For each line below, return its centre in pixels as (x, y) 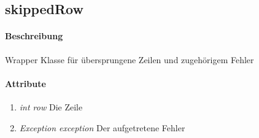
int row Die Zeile (51, 106)
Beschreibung (34, 36)
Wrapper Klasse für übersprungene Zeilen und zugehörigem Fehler (129, 59)
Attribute (25, 83)
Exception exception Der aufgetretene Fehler (102, 127)
